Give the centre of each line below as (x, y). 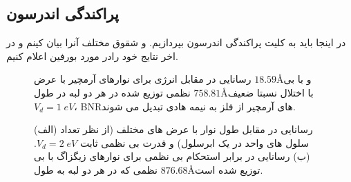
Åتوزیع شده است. (225, 169)
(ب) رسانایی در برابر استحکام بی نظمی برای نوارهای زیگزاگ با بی (172, 156)
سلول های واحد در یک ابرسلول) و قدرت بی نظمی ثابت (194, 142)
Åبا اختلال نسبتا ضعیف (267, 92)
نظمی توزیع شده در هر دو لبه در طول (112, 92)
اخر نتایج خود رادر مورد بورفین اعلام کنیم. (92, 55)
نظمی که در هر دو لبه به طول (96, 169)
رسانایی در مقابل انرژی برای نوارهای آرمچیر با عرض (143, 79)
